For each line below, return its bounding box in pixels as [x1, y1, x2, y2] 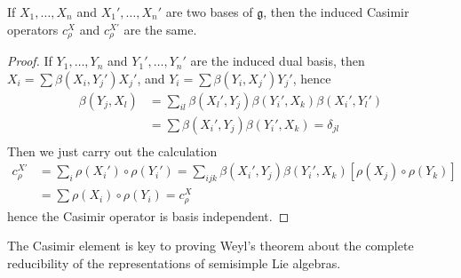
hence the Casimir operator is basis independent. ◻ [7, 206, 290, 225]
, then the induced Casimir [263, 3, 409, 20]
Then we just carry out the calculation [7, 141, 218, 160]
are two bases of [165, 3, 253, 20]
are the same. [123, 20, 197, 38]
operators [7, 20, 59, 38]
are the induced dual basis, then [190, 52, 365, 70]
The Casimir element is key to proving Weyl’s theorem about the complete [7, 236, 414, 255]
